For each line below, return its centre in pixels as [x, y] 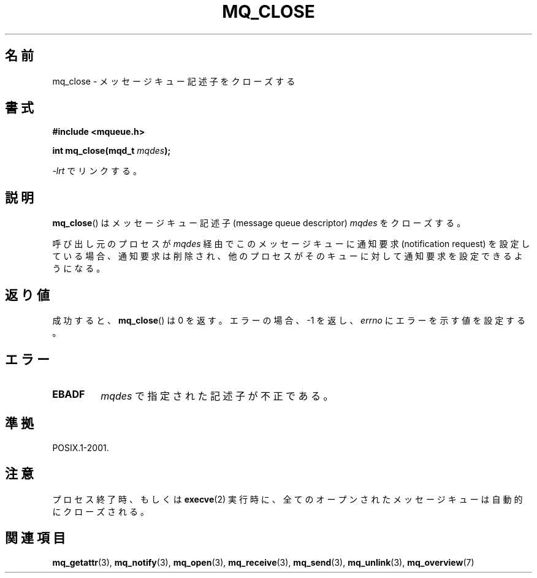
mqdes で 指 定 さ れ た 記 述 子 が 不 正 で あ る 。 [217, 396]
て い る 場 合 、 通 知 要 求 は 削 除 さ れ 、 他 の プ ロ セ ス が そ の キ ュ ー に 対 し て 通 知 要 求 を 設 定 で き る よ [288, 256]
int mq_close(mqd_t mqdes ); [112, 151]
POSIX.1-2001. [81, 447]
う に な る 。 [79, 268]
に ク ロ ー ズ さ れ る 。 [101, 511]
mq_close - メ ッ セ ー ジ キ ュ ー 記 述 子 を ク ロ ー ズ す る [174, 81]
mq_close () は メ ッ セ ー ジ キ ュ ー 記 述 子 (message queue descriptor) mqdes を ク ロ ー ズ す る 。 [259, 223]
